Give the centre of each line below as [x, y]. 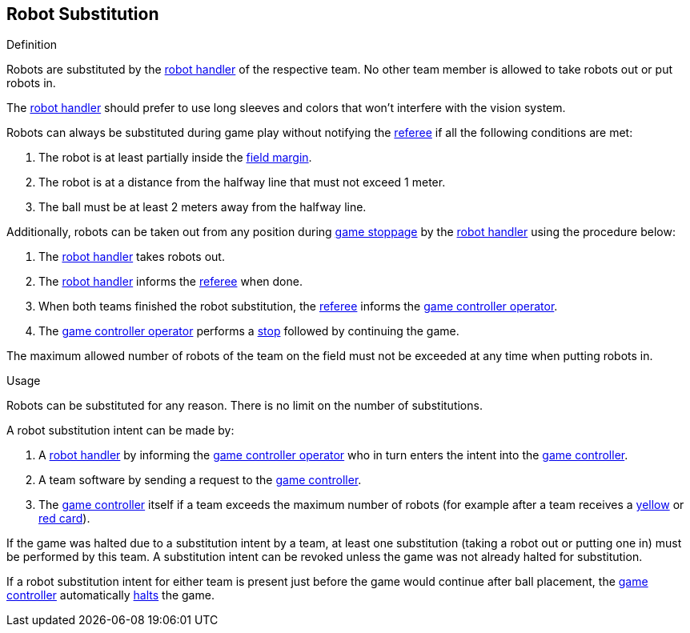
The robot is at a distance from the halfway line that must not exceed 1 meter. [242, 182]
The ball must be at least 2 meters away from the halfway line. [203, 207]
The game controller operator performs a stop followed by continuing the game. [249, 331]
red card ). [64, 519]
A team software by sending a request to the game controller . [200, 480]
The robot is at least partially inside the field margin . [175, 158]
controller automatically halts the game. [110, 595]
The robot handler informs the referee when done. [170, 282]
